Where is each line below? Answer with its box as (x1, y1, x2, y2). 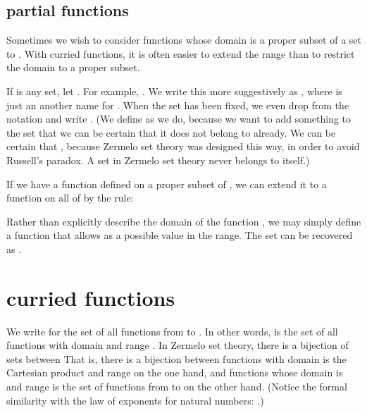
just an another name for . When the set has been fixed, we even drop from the (6, 97, 349, 112)
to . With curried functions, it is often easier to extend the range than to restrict (6, 46, 355, 61)
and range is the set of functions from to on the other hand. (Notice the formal (6, 379, 347, 394)
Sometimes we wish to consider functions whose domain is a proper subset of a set (6, 32, 361, 47)
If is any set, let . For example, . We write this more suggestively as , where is (6, 83, 342, 98)
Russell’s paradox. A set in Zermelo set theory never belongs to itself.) (6, 152, 310, 167)
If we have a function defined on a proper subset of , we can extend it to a (6, 176, 327, 191)
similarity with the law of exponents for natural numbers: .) (6, 393, 264, 407)
